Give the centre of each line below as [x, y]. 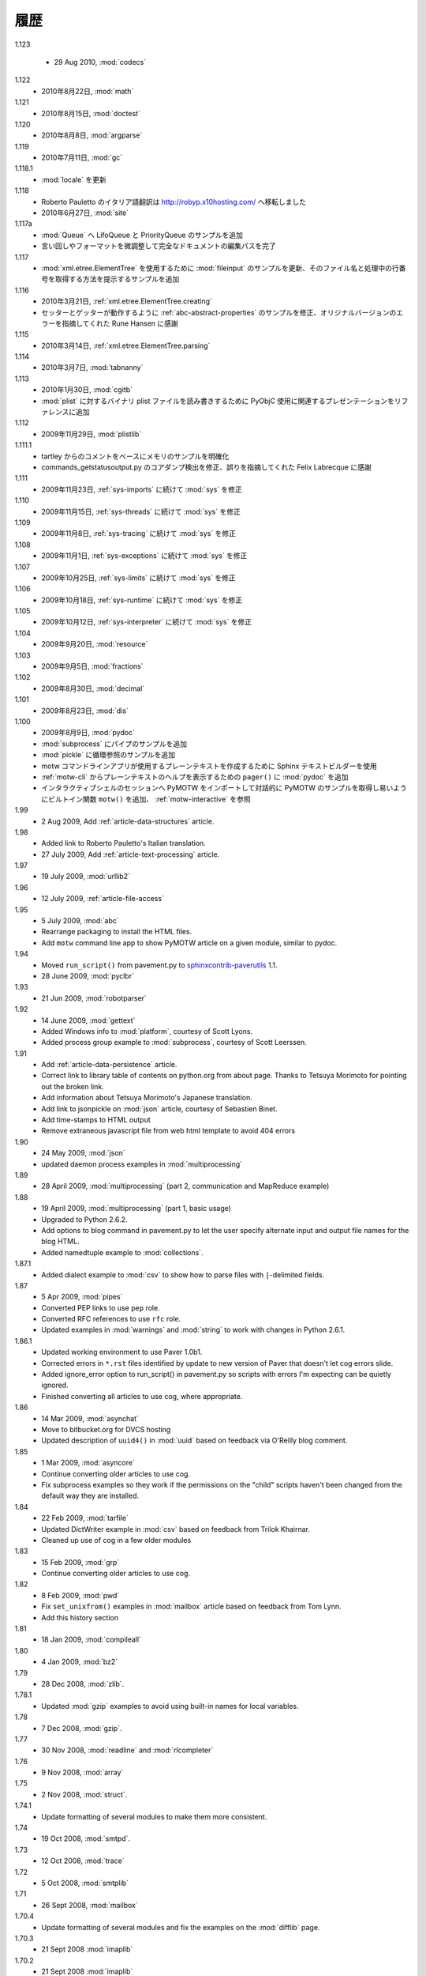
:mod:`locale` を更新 [74, 179]
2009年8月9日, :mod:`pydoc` [88, 733]
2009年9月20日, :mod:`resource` [95, 644]
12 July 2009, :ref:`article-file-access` [103, 899]
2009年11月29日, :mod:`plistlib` [92, 434]
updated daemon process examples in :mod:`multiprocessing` [142, 1164]
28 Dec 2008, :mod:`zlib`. [83, 1684]
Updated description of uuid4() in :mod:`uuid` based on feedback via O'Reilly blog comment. [194, 1441]
